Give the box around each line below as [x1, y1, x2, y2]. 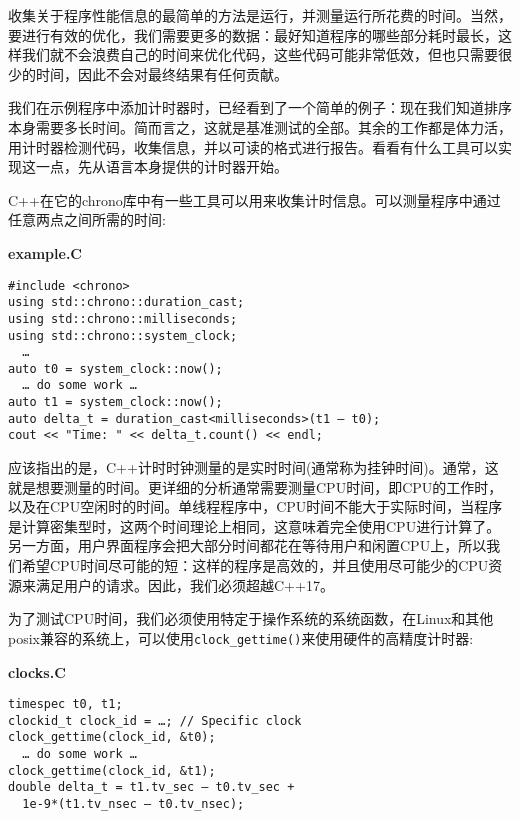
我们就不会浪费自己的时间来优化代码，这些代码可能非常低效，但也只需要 [21, 44, 498, 65]
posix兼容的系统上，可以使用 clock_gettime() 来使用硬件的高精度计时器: [8, 627, 474, 648]
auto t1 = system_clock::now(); [8, 395, 223, 410]
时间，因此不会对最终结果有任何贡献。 [35, 63, 288, 84]
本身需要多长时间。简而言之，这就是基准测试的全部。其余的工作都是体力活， [8, 116, 512, 137]
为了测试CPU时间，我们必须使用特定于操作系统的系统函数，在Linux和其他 [8, 608, 494, 629]
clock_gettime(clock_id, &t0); [8, 730, 216, 745]
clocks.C [8, 661, 66, 682]
